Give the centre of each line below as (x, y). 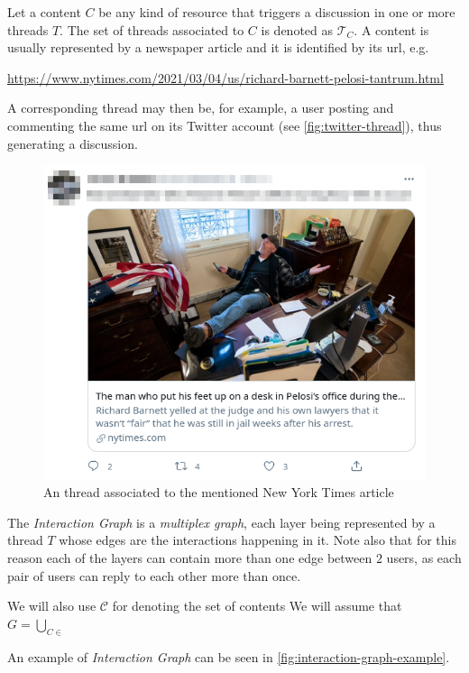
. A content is (391, 29)
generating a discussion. (73, 143)
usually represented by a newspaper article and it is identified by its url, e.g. (218, 47)
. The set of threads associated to (152, 29)
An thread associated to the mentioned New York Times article (219, 492)
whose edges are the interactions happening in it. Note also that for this (257, 540)
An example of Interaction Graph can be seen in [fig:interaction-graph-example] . (229, 656)
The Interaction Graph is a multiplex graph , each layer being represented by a (221, 522)
